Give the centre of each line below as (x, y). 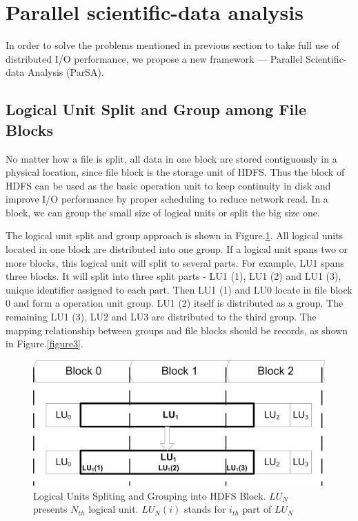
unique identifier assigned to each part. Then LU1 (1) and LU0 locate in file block (179, 289)
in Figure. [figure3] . (44, 344)
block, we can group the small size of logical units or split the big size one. (163, 212)
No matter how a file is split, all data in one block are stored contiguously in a (171, 158)
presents (50, 509)
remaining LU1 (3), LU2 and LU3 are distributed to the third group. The (161, 317)
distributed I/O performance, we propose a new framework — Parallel (154, 58)
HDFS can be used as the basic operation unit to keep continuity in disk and (168, 185)
